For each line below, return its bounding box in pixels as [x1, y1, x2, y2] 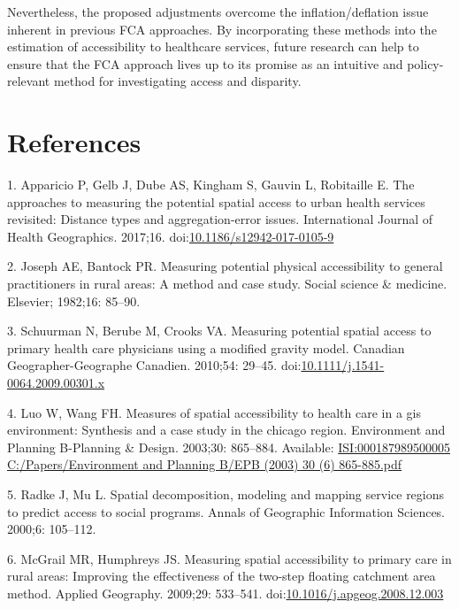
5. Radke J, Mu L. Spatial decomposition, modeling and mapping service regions [7, 485, 445, 503]
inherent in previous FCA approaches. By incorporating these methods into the [7, 19, 437, 38]
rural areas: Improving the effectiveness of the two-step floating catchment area [7, 567, 436, 585]
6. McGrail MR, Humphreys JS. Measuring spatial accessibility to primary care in [7, 549, 452, 567]
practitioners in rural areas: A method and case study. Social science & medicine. [7, 274, 448, 293]
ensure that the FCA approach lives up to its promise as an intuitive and [7, 54, 403, 73]
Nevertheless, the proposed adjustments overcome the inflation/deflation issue [7, 3, 429, 20]
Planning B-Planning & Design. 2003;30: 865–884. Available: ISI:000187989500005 [7, 437, 451, 456]
